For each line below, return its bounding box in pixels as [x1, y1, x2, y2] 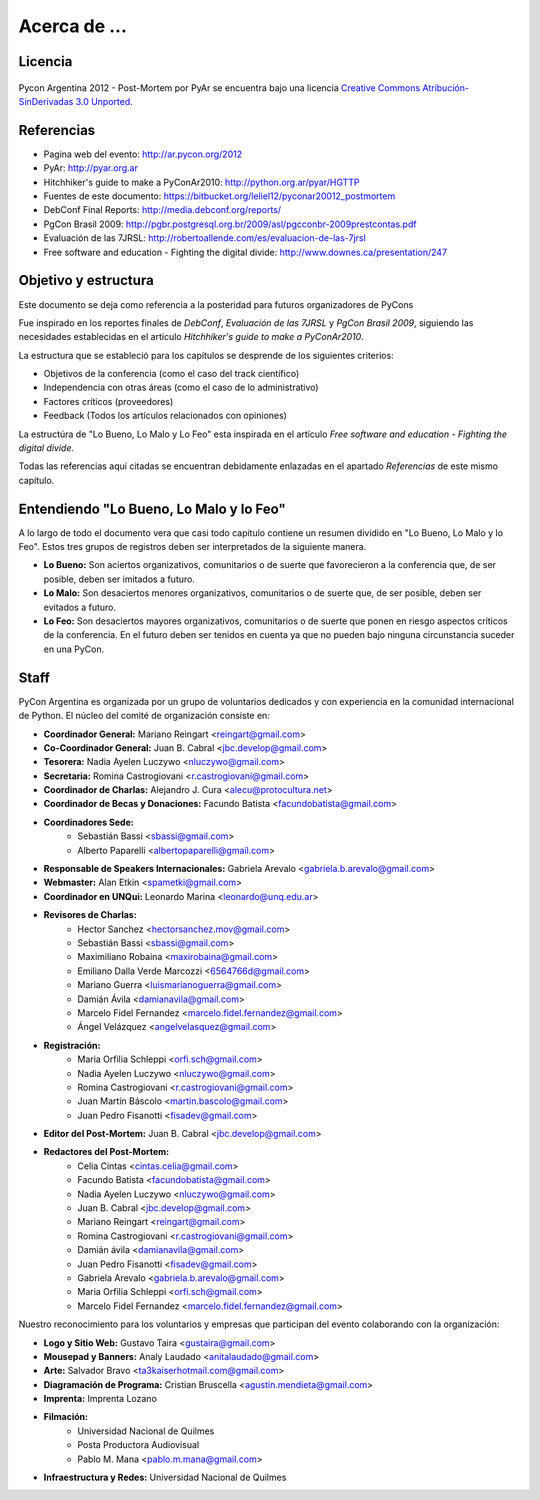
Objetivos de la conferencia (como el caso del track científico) [43, 368, 300, 380]
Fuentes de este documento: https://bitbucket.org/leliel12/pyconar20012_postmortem [43, 190, 396, 202]
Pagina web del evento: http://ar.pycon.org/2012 [43, 148, 243, 160]
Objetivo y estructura [18, 272, 154, 289]
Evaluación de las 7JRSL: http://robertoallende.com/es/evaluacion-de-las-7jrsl [43, 232, 367, 244]
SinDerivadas [18, 95, 74, 107]
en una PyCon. [43, 643, 105, 655]
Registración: [43, 1039, 101, 1051]
